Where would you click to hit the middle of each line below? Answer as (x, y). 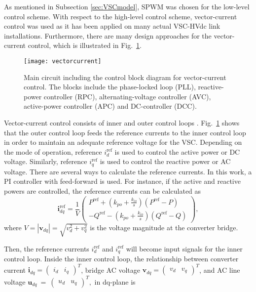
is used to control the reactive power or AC (165, 161)
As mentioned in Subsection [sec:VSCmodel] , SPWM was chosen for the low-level (127, 6)
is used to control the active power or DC (177, 151)
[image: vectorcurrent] (63, 61)
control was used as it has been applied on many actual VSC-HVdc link (112, 26)
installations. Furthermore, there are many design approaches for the (108, 35)
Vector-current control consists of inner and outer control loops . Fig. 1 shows (122, 123)
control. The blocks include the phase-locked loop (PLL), (110, 87)
